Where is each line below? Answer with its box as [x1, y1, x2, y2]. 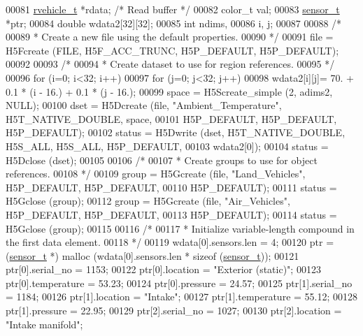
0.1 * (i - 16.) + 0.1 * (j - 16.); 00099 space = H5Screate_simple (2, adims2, [6, 84, 333, 98]
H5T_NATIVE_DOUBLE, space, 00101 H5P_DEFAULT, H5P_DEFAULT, [6, 111, 337, 126]
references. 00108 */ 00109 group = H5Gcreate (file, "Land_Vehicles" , [6, 166, 306, 181]
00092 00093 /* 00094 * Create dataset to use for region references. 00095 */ [6, 57, 335, 71]
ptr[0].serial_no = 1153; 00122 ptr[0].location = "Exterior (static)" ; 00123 [6, 262, 321, 277]
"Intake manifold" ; [6, 316, 83, 331]
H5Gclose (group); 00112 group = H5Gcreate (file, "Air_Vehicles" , [6, 193, 290, 208]
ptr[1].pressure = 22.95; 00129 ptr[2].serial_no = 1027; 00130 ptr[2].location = [6, 303, 342, 318]
